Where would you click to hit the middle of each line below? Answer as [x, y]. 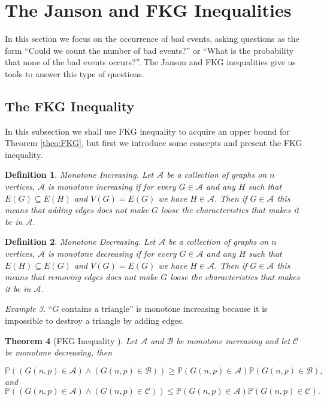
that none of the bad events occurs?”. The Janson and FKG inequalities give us [150, 62]
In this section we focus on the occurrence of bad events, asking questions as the [152, 39]
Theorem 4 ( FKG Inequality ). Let [71, 340]
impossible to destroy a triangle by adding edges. [95, 321]
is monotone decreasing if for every [112, 253]
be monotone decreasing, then [59, 352]
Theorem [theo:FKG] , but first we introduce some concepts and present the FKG [154, 143]
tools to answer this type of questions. [75, 73]
